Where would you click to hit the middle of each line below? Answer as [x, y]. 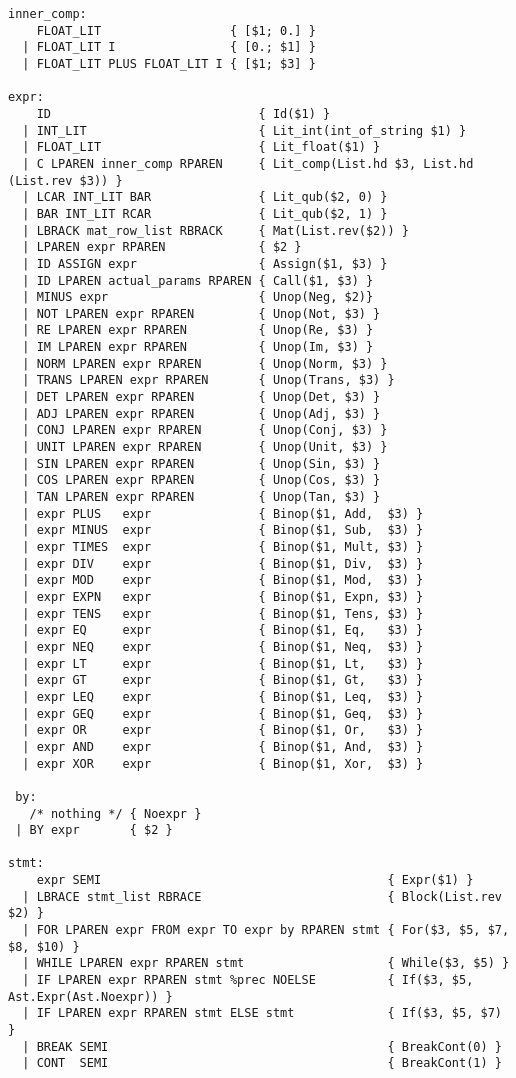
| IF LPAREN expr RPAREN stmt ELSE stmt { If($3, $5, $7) [262, 1013]
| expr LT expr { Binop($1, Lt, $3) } [223, 663]
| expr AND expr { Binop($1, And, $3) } [223, 746]
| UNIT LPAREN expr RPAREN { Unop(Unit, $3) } [205, 447]
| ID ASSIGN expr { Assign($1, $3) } [205, 263]
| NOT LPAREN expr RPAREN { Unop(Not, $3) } [201, 313]
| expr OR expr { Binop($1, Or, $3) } [223, 730]
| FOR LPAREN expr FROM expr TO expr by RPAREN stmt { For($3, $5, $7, [266, 930]
